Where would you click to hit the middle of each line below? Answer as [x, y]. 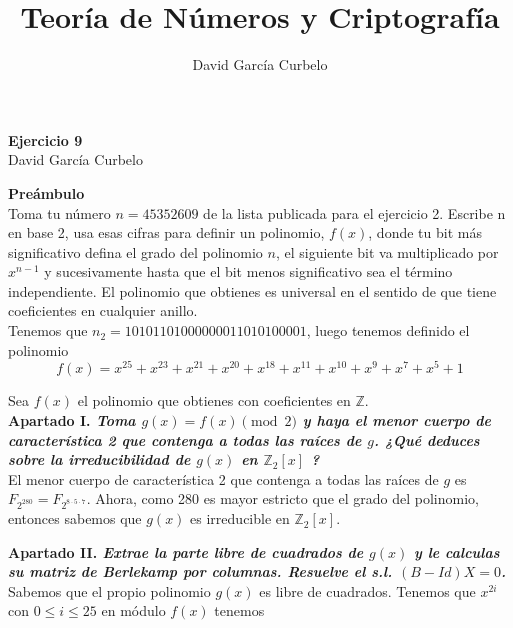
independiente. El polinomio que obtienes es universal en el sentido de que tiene [252, 290]
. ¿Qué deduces [426, 439]
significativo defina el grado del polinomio [135, 251]
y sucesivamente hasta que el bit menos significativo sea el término [248, 271]
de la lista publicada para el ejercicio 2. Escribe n [354, 212]
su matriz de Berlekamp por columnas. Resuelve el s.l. [200, 571]
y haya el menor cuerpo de [396, 419]
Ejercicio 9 [45, 139]
